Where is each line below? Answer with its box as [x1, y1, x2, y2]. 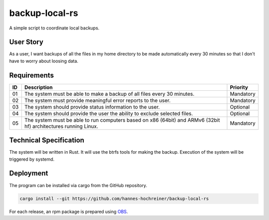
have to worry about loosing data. [9, 58, 79, 64]
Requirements [9, 71, 54, 79]
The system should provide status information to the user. [24, 103, 160, 110]
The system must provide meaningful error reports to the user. [24, 97, 171, 104]
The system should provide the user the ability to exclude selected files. [24, 110, 193, 117]
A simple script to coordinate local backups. [9, 25, 100, 31]
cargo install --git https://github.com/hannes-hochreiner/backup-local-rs [19, 196, 209, 202]
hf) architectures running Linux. [24, 123, 99, 130]
